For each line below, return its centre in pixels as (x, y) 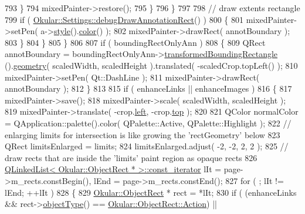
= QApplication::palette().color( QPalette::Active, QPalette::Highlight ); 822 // (148, 123)
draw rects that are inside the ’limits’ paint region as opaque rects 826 (131, 157)
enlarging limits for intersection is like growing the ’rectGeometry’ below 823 (143, 134)
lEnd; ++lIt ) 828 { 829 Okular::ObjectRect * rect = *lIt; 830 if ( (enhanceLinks (151, 192)
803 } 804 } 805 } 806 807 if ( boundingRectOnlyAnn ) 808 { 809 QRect (135, 42)
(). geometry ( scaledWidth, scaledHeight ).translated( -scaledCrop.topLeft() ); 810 (151, 65)
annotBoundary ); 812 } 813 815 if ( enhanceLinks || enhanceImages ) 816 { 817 (148, 88)
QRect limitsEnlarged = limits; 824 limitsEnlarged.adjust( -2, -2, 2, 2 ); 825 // (147, 146)
